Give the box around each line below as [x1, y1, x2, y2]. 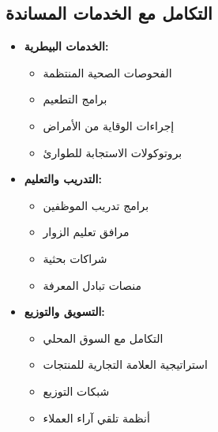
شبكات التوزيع [43, 382, 110, 399]
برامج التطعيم [43, 91, 107, 107]
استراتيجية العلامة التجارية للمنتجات [43, 356, 208, 373]
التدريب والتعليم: [24, 171, 102, 187]
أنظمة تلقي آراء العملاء [43, 409, 150, 426]
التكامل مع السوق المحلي [43, 329, 163, 346]
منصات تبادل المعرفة [43, 276, 141, 293]
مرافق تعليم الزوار [43, 224, 130, 240]
